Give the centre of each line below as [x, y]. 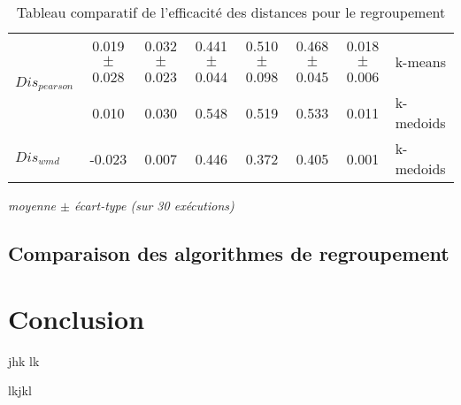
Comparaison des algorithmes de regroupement [229, 252]
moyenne [32, 205]
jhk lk [24, 360]
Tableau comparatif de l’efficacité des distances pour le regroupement [231, 12]
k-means [421, 61]
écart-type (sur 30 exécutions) [154, 205]
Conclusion [77, 318]
